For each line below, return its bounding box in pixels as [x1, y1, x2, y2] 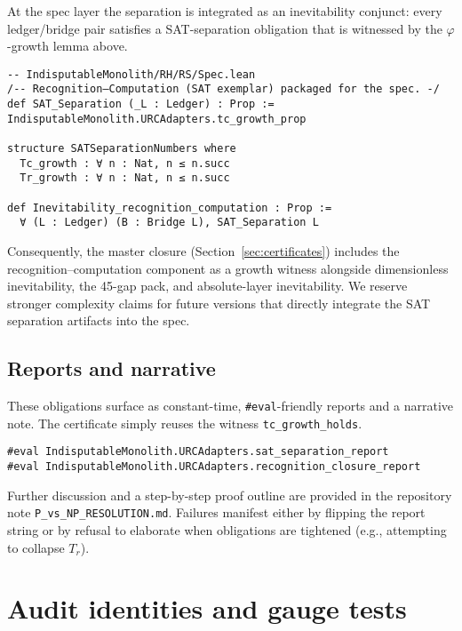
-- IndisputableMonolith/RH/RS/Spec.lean [7, 68, 256, 81]
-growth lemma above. [7, 36, 128, 55]
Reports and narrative [7, 355, 216, 382]
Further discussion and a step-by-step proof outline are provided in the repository [7, 485, 452, 504]
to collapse [7, 538, 65, 556]
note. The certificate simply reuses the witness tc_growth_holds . [7, 413, 362, 432]
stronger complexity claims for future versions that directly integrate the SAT [7, 293, 431, 312]
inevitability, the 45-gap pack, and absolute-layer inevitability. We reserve [7, 276, 408, 295]
